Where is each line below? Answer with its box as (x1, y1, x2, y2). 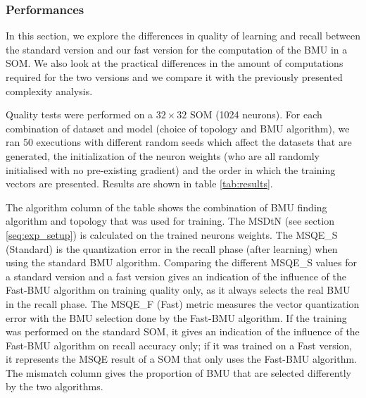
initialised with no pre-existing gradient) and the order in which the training (6, 162, 336, 177)
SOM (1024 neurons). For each (189, 107, 322, 122)
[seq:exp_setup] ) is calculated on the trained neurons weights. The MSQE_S (6, 227, 338, 242)
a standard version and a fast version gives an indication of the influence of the (6, 268, 346, 283)
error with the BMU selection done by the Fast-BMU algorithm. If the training (6, 310, 347, 325)
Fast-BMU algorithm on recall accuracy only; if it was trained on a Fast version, (6, 337, 353, 352)
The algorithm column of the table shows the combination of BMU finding (6, 199, 327, 214)
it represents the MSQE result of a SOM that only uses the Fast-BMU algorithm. (6, 352, 357, 366)
